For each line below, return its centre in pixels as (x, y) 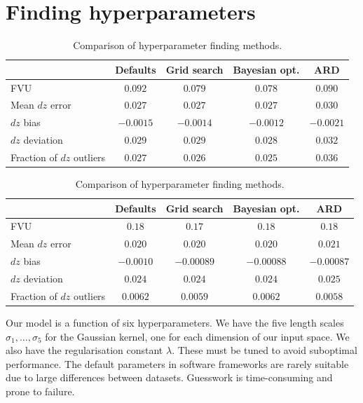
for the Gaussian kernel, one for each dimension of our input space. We (197, 336)
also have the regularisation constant (84, 350)
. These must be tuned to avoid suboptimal (265, 350)
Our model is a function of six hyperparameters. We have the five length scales (175, 322)
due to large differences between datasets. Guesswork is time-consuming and (169, 377)
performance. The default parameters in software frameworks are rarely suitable (177, 363)
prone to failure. (40, 391)
